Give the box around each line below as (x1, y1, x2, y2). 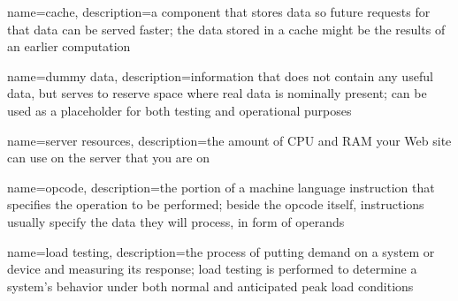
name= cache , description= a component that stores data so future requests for (7, 3, 431, 20)
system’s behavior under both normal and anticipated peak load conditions (7, 276, 414, 295)
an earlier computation (7, 37, 131, 56)
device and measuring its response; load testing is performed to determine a (7, 260, 417, 278)
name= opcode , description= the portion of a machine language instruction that (7, 177, 435, 196)
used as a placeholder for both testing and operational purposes (7, 101, 352, 119)
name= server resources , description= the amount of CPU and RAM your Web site (7, 131, 452, 149)
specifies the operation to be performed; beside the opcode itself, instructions (7, 195, 424, 214)
